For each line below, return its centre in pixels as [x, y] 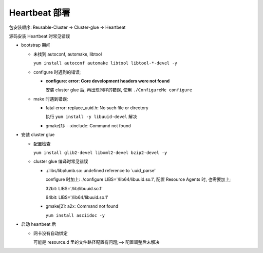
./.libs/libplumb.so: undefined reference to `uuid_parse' [101, 170]
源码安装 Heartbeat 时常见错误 [39, 36]
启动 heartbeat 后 [38, 224]
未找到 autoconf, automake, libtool [68, 54]
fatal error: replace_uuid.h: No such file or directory [97, 108]
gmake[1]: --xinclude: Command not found [88, 126]
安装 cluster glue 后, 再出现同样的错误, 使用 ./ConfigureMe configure [119, 90]
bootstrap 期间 [36, 45]
